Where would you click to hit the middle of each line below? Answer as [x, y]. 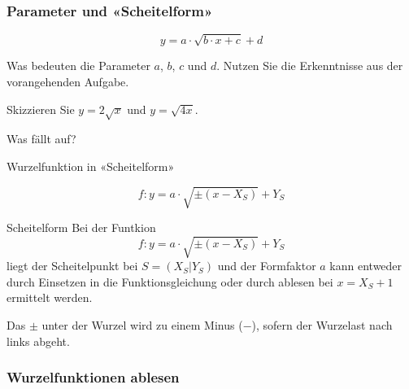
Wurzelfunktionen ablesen [93, 377]
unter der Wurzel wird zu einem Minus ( [142, 324]
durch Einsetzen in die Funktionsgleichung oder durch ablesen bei [170, 281]
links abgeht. [38, 341]
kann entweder [366, 266]
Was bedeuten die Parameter [78, 66]
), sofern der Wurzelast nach [322, 324]
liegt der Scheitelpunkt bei [72, 266]
